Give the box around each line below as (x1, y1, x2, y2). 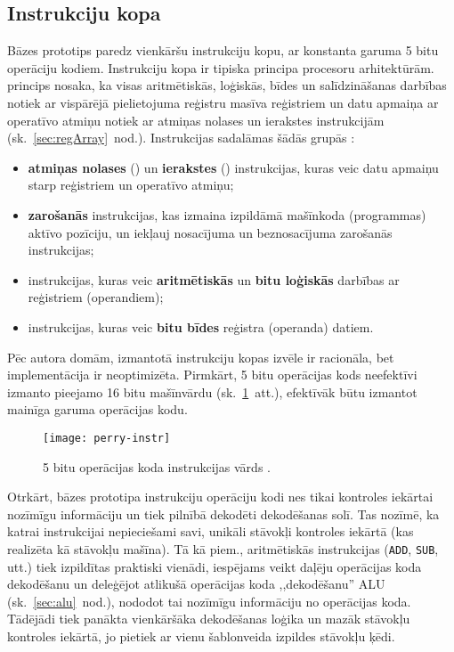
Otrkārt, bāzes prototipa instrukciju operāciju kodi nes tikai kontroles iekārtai (7, 487, 434, 506)
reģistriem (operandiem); (28, 288, 164, 306)
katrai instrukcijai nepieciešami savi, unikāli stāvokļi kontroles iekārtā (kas (7, 522, 414, 541)
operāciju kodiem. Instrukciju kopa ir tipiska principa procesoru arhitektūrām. (7, 58, 434, 77)
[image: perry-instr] (43, 431, 171, 444)
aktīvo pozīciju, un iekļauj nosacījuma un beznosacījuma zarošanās (28, 223, 393, 241)
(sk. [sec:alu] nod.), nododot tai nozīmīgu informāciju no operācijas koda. (7, 591, 411, 610)
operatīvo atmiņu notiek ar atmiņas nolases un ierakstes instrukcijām (7, 110, 385, 129)
